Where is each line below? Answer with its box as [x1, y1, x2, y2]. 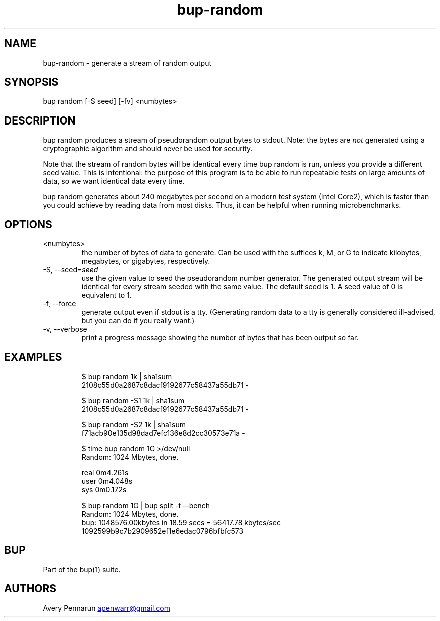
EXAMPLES [4, 350, 62, 363]
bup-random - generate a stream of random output [43, 58, 211, 67]
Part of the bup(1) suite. [43, 565, 121, 574]
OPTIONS [4, 218, 52, 231]
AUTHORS [4, 582, 57, 595]
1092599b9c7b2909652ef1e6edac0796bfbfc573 [81, 526, 244, 535]
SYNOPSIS [4, 76, 59, 89]
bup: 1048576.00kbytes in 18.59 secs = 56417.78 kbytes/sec [81, 518, 281, 527]
